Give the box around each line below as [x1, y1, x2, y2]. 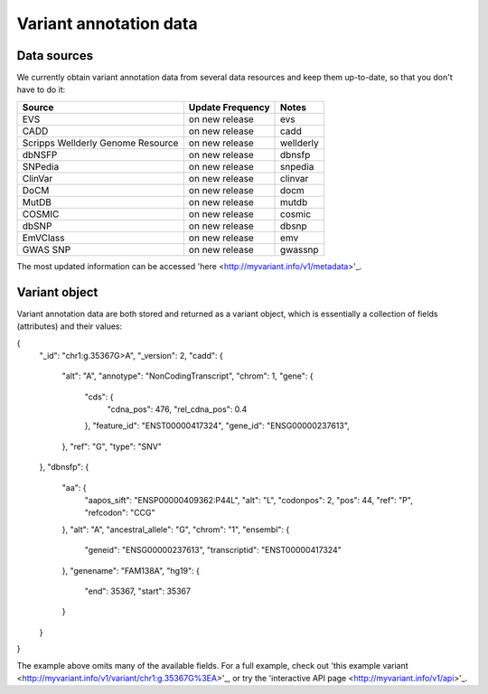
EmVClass [22, 231, 65, 244]
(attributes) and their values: [16, 321, 122, 332]
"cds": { [84, 391, 114, 402]
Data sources [16, 48, 94, 63]
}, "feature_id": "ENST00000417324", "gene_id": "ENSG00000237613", [84, 420, 350, 431]
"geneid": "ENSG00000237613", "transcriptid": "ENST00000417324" [84, 545, 343, 556]
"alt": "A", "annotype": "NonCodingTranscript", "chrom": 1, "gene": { [61, 370, 314, 381]
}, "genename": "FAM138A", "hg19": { [61, 565, 201, 576]
